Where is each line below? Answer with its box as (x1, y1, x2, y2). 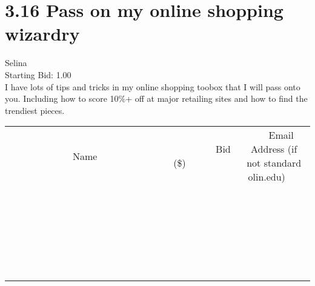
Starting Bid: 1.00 (5, 68, 71, 81)
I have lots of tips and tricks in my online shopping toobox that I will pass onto (5, 80, 300, 93)
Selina (5, 56, 27, 69)
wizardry (5, 21, 80, 46)
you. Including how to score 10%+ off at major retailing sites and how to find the (5, 92, 308, 105)
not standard (247, 156, 302, 170)
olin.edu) (248, 170, 285, 184)
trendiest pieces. (5, 104, 65, 116)
